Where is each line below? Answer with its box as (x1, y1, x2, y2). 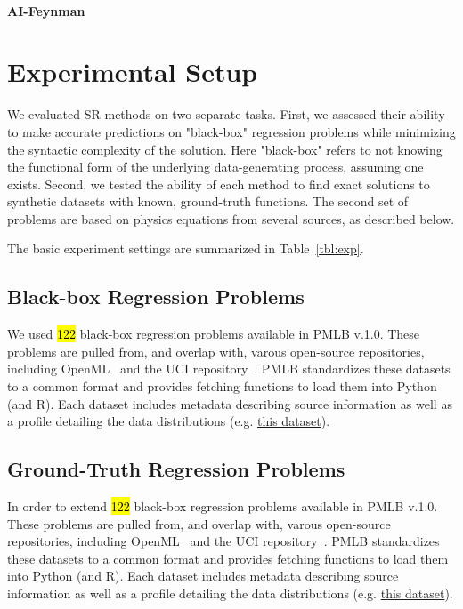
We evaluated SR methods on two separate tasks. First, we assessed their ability (7, 105, 445, 124)
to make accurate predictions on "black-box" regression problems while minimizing (7, 122, 456, 140)
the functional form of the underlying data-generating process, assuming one (7, 157, 424, 176)
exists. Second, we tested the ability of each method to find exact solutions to (7, 174, 430, 193)
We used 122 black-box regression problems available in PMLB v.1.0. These (7, 325, 420, 343)
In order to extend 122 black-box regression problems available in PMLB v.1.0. (7, 497, 438, 516)
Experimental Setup (7, 53, 258, 90)
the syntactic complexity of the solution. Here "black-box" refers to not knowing (7, 140, 443, 158)
